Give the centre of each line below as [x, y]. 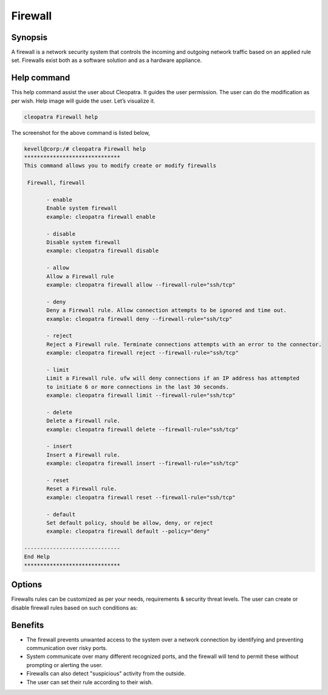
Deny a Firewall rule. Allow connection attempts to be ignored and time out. [166, 310]
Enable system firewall [82, 208]
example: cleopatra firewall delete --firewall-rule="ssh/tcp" [143, 429]
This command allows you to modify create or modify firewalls [120, 166]
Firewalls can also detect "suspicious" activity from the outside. [106, 674]
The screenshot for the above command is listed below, [80, 132]
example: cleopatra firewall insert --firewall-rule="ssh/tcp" [143, 464]
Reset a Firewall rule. [82, 489]
